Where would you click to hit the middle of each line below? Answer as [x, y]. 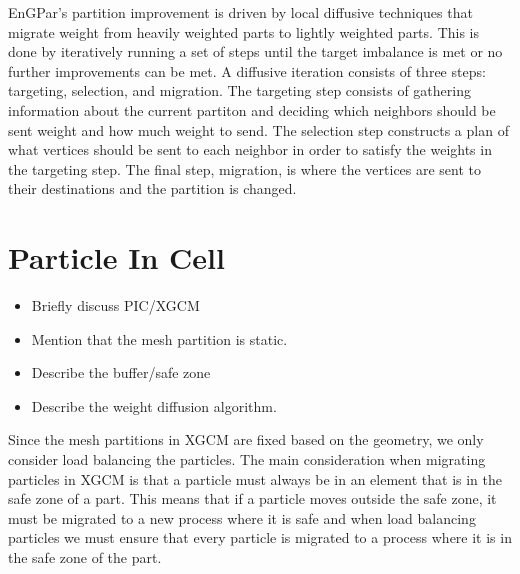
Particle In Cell [116, 257]
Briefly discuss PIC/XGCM [115, 305]
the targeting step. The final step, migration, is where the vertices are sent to [245, 168]
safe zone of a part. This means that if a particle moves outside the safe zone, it [252, 498]
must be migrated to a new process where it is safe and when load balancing [242, 517]
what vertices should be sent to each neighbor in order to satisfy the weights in [250, 149]
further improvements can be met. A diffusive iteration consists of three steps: [247, 70]
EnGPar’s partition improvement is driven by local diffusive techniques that [240, 12]
